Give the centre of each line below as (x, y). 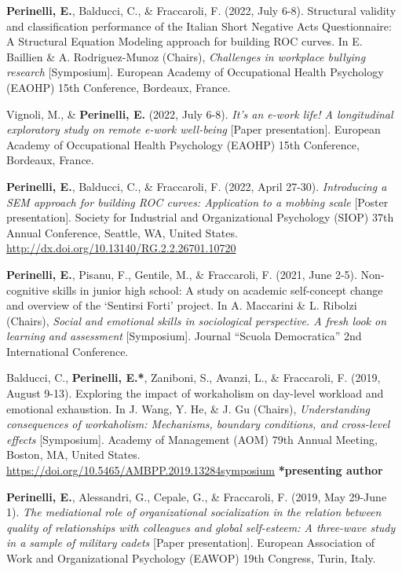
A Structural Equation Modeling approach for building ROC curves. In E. (185, 41)
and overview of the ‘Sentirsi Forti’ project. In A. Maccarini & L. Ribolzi (182, 305)
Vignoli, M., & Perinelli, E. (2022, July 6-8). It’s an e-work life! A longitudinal (200, 114)
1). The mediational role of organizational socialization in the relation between (194, 512)
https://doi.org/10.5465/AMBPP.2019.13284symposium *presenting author (195, 470)
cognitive (28, 290)
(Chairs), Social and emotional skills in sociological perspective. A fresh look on (197, 320)
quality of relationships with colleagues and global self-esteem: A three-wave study (201, 527)
